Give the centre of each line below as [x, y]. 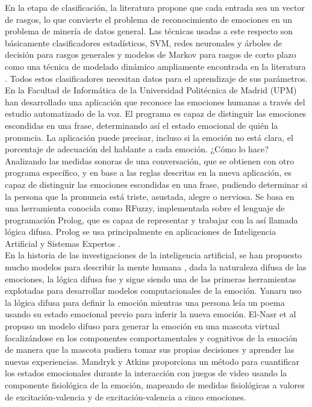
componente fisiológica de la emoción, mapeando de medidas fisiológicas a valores [155, 385]
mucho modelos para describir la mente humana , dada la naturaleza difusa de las [156, 267]
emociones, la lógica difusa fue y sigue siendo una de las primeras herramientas [151, 278]
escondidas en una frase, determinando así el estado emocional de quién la [142, 125]
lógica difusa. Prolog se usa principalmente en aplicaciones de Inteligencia [141, 231]
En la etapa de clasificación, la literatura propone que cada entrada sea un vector [155, 7]
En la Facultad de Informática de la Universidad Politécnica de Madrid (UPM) [151, 90]
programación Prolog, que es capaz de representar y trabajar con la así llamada [151, 219]
